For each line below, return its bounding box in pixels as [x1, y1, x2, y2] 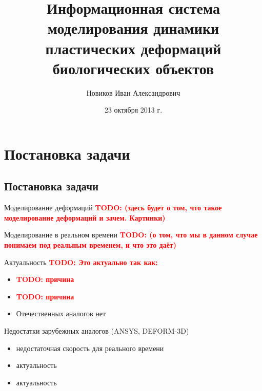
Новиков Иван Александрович [86, 87, 180, 98]
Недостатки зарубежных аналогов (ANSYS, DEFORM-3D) [4, 325, 189, 336]
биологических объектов [52, 57, 214, 78]
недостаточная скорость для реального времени [16, 342, 164, 353]
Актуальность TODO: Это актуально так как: [4, 256, 158, 267]
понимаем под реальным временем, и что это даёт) [4, 240, 177, 250]
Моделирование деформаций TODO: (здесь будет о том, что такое [4, 202, 222, 213]
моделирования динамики [47, 17, 219, 38]
